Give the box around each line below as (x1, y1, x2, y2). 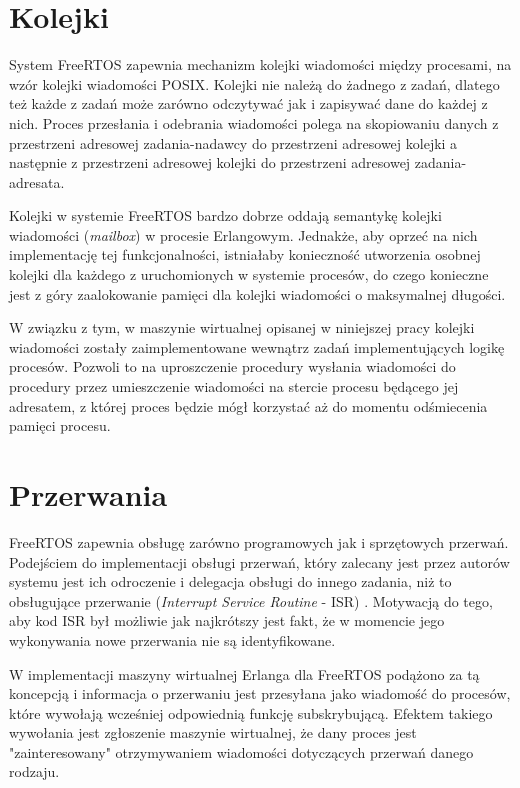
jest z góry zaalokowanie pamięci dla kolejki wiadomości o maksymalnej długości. (9, 283, 506, 304)
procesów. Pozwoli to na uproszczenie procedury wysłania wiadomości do (9, 356, 456, 377)
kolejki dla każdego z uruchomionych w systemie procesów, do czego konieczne (9, 264, 489, 285)
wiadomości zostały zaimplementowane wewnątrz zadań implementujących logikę (9, 336, 505, 357)
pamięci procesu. (9, 415, 111, 436)
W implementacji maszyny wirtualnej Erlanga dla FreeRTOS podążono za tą (9, 663, 480, 684)
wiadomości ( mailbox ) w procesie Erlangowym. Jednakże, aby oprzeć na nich (9, 224, 478, 245)
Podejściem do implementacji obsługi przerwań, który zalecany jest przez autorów (9, 551, 510, 572)
